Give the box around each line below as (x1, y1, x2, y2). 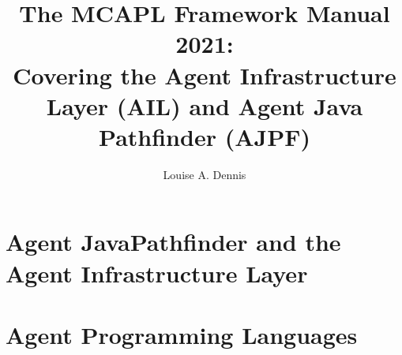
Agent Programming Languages (6, 319, 358, 351)
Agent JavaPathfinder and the (6, 226, 341, 258)
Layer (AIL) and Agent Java (46, 89, 363, 121)
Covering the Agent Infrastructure (13, 58, 396, 91)
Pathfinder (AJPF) (99, 120, 310, 152)
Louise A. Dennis (163, 166, 246, 182)
